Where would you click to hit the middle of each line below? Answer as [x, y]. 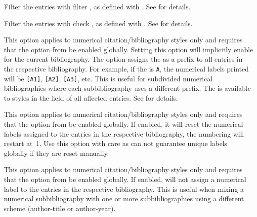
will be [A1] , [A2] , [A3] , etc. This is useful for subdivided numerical [108, 78]
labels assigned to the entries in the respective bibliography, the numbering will [124, 133]
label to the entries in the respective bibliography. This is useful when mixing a [124, 189]
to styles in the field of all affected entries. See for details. [91, 97]
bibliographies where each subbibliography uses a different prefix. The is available [128, 88]
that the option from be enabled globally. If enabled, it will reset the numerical [124, 124]
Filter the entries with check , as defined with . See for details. [98, 23]
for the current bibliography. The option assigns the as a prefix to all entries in [123, 59]
